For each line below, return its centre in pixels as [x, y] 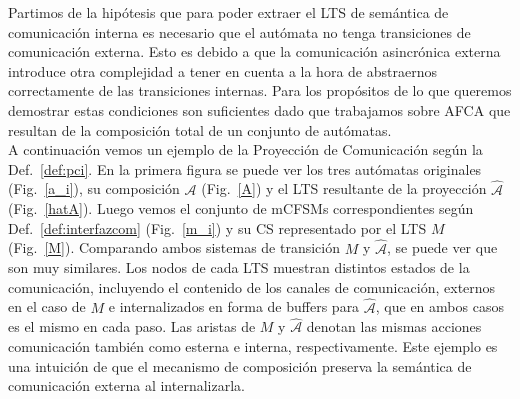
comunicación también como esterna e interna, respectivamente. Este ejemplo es [253, 345]
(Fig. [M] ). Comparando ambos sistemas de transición [174, 247]
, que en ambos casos [439, 306]
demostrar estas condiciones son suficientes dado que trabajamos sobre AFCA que [259, 109]
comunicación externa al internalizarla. [126, 385]
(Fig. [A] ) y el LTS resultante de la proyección [344, 188]
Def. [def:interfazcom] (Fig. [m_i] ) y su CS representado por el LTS [217, 227]
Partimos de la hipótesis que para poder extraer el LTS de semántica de [228, 12]
